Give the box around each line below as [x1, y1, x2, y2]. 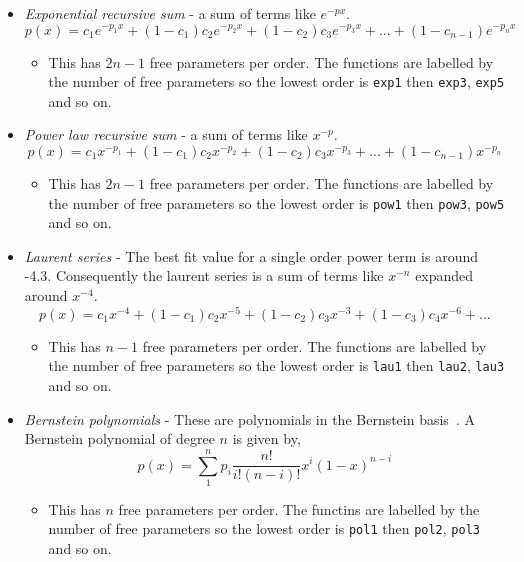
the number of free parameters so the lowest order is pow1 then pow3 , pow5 [48, 192, 505, 213]
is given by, [232, 428, 301, 449]
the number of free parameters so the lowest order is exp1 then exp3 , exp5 [48, 71, 505, 92]
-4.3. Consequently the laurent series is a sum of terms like [24, 265, 384, 286]
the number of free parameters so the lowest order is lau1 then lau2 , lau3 [48, 355, 505, 376]
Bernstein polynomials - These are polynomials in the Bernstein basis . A [24, 408, 475, 429]
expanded [415, 265, 474, 286]
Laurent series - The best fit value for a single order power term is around [24, 245, 479, 266]
